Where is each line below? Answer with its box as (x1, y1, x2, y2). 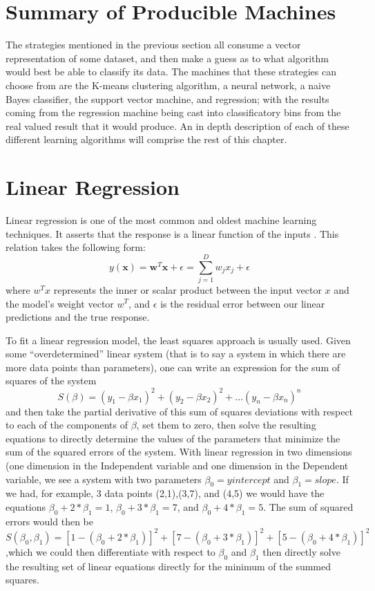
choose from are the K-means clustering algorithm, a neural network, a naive (6, 77, 331, 92)
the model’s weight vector (6, 296, 114, 310)
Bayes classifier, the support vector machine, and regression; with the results (6, 91, 329, 106)
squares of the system (6, 373, 97, 388)
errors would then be (6, 514, 93, 528)
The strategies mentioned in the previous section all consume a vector (6, 37, 301, 52)
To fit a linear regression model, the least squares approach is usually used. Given (6, 332, 351, 347)
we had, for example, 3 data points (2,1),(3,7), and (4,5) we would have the (6, 486, 325, 500)
